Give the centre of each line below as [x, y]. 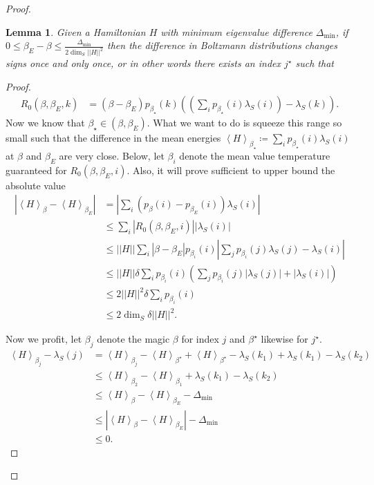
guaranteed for [36, 170]
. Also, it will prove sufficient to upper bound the [231, 170]
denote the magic [133, 339]
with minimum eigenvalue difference [236, 31]
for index [200, 339]
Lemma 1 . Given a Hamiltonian [76, 31]
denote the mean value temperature [255, 156]
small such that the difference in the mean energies [113, 138]
